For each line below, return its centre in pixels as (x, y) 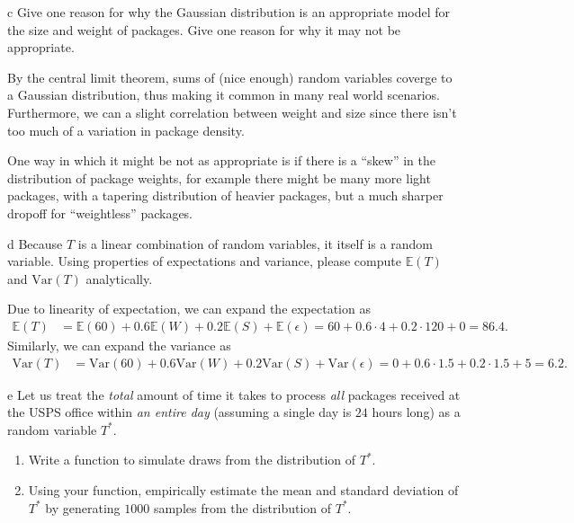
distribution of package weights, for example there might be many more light (219, 177)
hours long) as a (416, 412)
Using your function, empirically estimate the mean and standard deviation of (243, 489)
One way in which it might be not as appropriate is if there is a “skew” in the (221, 160)
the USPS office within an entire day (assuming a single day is (179, 412)
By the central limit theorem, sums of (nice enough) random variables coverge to (230, 77)
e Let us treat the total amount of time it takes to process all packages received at (234, 394)
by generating (83, 507)
